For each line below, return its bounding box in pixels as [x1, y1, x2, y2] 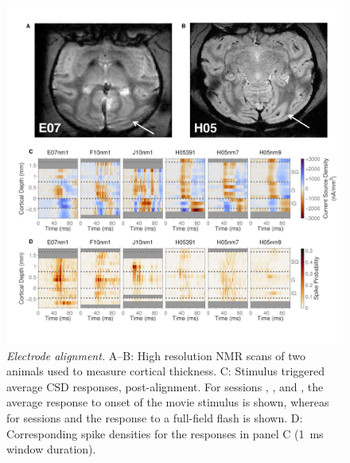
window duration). [6, 441, 96, 457]
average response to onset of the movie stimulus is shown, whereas [6, 394, 329, 410]
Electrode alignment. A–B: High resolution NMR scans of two [6, 347, 306, 363]
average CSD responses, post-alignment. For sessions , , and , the [6, 378, 324, 394]
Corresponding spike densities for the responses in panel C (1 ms [6, 425, 324, 441]
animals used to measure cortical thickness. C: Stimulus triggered [6, 363, 325, 379]
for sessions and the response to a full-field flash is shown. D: [6, 409, 303, 426]
